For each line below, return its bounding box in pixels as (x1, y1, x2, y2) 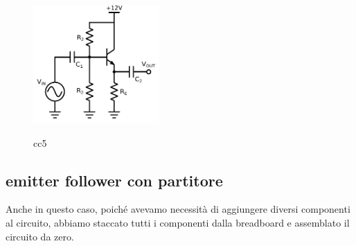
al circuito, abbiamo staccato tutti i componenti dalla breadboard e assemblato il (6, 216, 350, 230)
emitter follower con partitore (6, 169, 223, 191)
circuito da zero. (6, 229, 74, 243)
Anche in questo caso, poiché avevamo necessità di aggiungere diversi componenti (6, 202, 350, 216)
